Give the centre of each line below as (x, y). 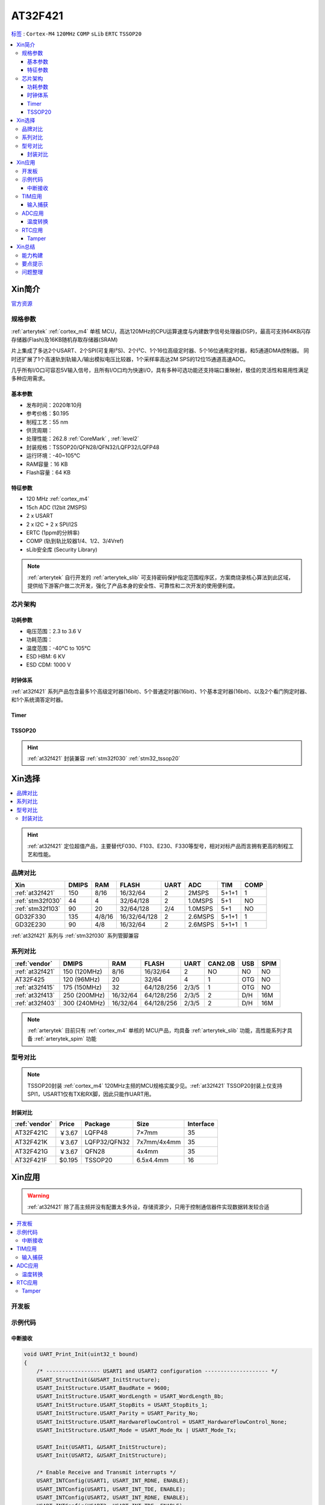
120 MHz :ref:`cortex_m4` (58, 499)
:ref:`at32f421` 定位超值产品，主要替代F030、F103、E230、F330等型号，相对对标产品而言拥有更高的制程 (158, 846)
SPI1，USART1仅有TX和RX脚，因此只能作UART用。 (91, 1094)
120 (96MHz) (82, 979)
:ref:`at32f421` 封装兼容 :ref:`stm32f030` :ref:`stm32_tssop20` (104, 758)
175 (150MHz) (82, 987)
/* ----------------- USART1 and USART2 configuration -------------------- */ (157, 1371)
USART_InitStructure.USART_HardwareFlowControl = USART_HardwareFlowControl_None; (162, 1422)
